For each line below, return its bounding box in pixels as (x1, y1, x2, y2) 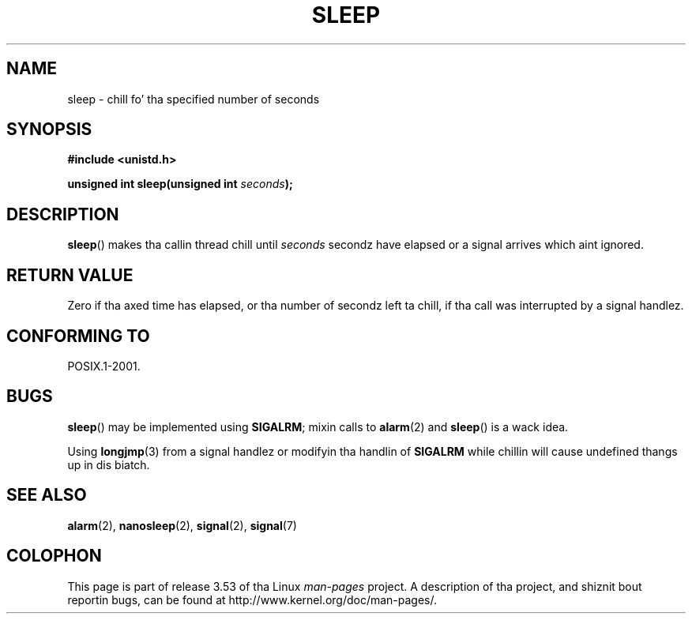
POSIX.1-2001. (67, 359, 141, 373)
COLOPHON (6, 546, 102, 566)
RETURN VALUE (6, 265, 134, 285)
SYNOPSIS (6, 119, 92, 140)
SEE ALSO (6, 485, 87, 505)
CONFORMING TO (6, 325, 150, 346)
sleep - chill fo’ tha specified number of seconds (67, 92, 320, 106)
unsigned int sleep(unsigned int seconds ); (67, 177, 293, 191)
